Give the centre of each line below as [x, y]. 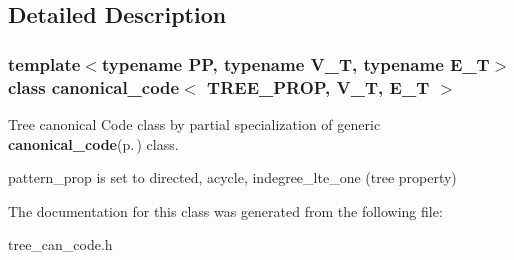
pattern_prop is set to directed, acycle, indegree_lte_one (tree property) [232, 177]
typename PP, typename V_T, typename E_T [295, 63]
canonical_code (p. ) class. [93, 143]
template [44, 63]
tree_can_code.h [60, 244]
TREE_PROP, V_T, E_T [318, 86]
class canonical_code [94, 86]
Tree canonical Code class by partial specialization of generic [194, 123]
